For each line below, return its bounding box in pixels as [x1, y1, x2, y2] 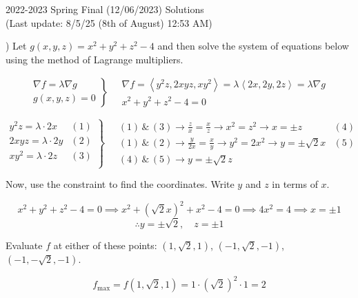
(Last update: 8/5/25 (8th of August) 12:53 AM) [6, 15, 212, 30]
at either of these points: [53, 237, 157, 252]
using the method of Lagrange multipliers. [6, 52, 183, 66]
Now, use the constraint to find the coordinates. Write [6, 177, 235, 191]
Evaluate [6, 237, 43, 252]
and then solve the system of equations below [157, 39, 349, 53]
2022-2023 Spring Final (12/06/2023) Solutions [6, 2, 204, 16]
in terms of [272, 177, 318, 191]
